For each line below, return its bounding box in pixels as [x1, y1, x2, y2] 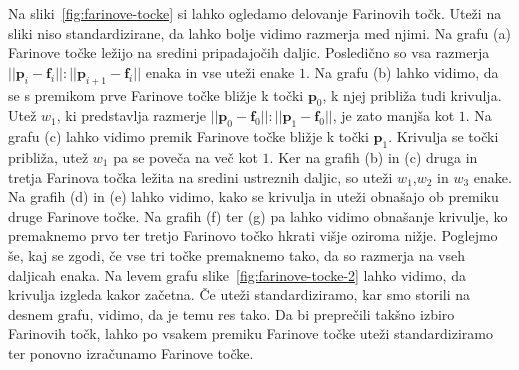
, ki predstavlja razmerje [56, 105, 206, 126]
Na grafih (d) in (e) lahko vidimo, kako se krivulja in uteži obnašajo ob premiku [8, 186, 499, 207]
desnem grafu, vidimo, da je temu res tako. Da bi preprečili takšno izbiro [8, 303, 455, 324]
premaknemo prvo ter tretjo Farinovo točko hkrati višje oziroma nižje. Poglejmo [8, 225, 498, 246]
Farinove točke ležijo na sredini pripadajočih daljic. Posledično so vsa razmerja [8, 42, 490, 63]
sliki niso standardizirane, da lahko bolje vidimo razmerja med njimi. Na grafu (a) [8, 22, 511, 43]
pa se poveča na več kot [113, 146, 258, 167]
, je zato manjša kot [332, 105, 455, 126]
